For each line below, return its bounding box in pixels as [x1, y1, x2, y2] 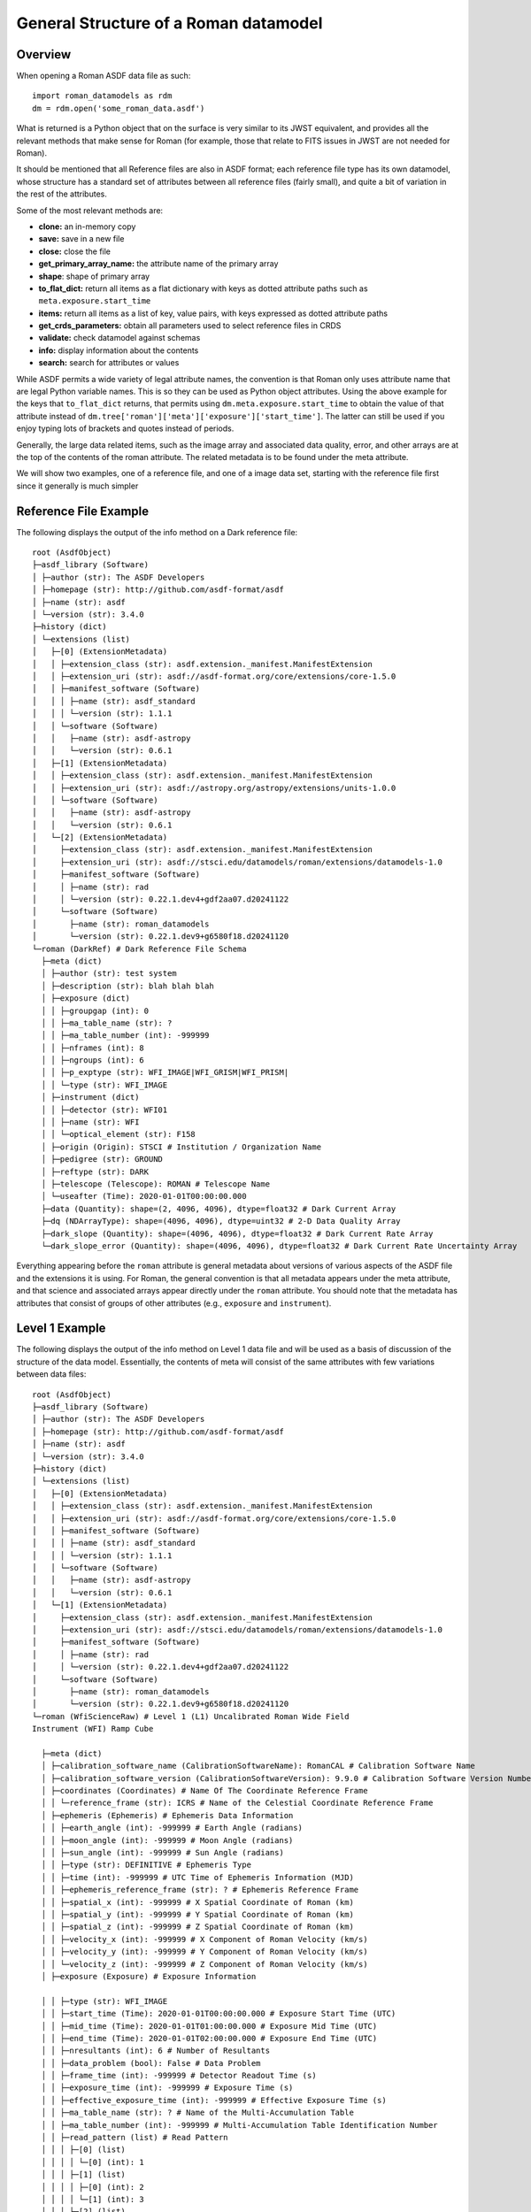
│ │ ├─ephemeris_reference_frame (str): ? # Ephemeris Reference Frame [41, 1885, 359, 1895]
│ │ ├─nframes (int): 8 [41, 1042, 145, 1053]
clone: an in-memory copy [38, 221, 136, 232]
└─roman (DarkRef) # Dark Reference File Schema [32, 943, 247, 954]
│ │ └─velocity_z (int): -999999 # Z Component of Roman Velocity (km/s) [41, 1959, 368, 1969]
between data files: [16, 1369, 87, 1379]
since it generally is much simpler [16, 480, 139, 491]
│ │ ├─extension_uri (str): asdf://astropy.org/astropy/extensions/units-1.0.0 [32, 783, 396, 793]
